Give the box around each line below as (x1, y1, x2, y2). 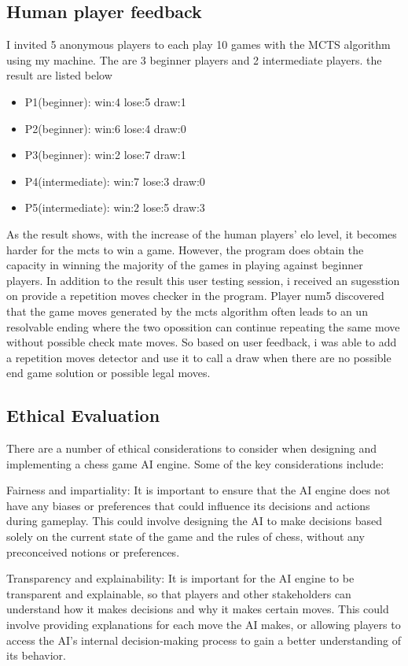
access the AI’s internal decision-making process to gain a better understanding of (6, 631, 401, 648)
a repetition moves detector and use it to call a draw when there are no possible (6, 349, 391, 365)
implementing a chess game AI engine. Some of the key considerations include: (6, 455, 384, 472)
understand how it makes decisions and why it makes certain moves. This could (6, 601, 389, 617)
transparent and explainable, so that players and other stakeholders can (6, 585, 351, 601)
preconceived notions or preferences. (6, 543, 180, 560)
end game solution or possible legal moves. (6, 364, 211, 381)
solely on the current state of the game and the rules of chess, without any (6, 528, 365, 545)
